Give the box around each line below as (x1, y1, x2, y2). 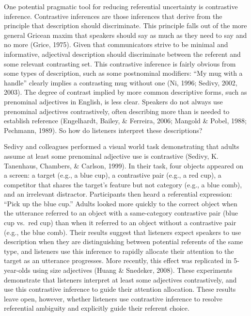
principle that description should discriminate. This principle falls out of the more (4, 20, 247, 31)
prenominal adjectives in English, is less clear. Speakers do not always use (4, 96, 223, 106)
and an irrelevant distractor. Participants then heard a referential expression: (4, 189, 233, 199)
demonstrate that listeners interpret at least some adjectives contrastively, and (4, 274, 237, 284)
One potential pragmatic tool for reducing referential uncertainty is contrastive (4, 1, 238, 11)
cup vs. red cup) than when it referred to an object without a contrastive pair (4, 217, 236, 228)
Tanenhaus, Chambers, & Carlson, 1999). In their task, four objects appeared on (4, 160, 244, 170)
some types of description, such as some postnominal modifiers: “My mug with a (4, 68, 243, 78)
